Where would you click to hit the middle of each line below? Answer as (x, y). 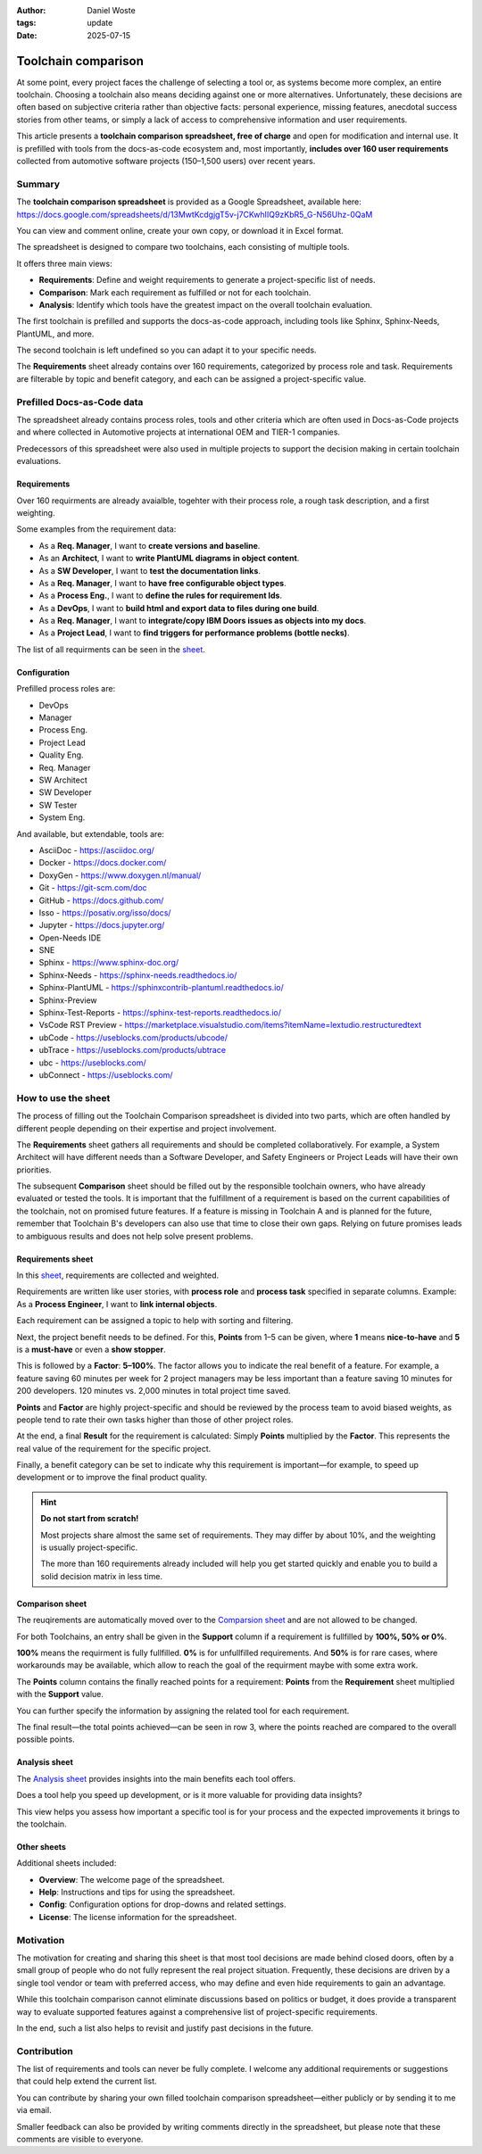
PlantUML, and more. (55, 334)
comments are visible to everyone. (80, 2139)
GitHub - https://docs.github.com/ (101, 900)
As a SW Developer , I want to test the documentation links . (150, 570)
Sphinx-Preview (68, 1000)
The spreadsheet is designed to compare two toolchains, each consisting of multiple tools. (183, 247)
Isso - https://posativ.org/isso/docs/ (105, 912)
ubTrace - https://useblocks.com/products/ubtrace (133, 1050)
